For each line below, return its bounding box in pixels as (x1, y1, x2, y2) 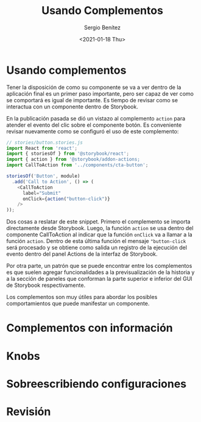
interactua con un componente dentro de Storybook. (6, 103, 138, 110)
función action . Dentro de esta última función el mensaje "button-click (6, 237, 186, 245)
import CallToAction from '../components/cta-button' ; (6, 162, 149, 168)
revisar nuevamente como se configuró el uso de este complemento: (6, 127, 179, 135)
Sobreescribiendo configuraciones (6, 377, 187, 390)
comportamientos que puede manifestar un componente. (6, 300, 150, 308)
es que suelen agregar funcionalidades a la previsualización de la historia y (6, 269, 195, 276)
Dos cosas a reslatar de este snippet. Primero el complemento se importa (6, 218, 191, 225)
